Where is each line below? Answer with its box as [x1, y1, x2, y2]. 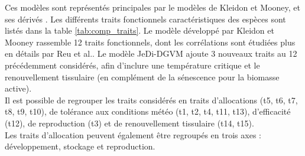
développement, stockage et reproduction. [5, 140, 155, 152]
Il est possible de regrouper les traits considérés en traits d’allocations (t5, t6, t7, [5, 93, 298, 106]
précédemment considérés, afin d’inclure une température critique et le [5, 58, 260, 71]
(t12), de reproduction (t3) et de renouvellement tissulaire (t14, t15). [5, 116, 254, 129]
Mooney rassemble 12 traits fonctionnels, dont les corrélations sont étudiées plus [5, 35, 296, 48]
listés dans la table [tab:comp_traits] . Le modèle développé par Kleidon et [5, 24, 274, 37]
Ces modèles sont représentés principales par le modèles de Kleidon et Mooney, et [5, 1, 300, 13]
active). [5, 82, 32, 95]
